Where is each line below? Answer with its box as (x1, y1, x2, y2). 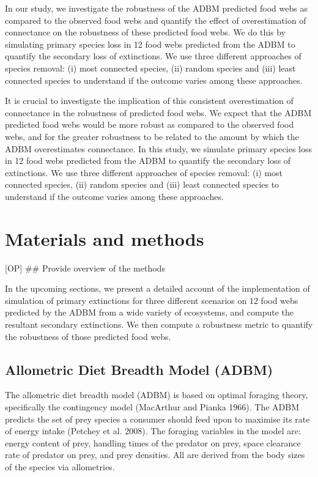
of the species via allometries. (5, 460, 115, 473)
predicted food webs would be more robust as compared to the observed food (5, 118, 294, 131)
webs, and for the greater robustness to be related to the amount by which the (5, 130, 299, 142)
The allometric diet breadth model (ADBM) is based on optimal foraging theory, (5, 388, 308, 401)
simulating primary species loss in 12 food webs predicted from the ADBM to (5, 37, 295, 50)
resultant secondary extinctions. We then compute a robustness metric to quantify (5, 318, 313, 330)
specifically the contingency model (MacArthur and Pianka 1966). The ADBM (5, 400, 300, 413)
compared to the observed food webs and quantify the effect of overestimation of (5, 13, 306, 26)
